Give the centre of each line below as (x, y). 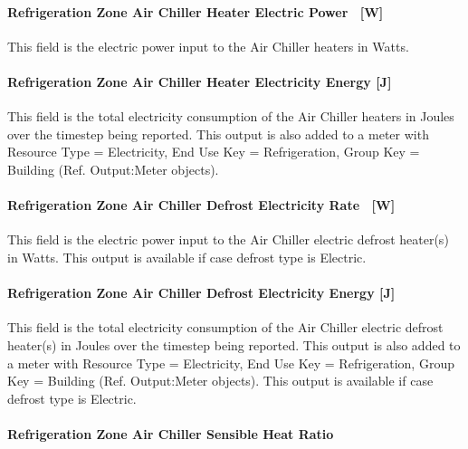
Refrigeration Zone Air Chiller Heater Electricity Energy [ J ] (200, 81)
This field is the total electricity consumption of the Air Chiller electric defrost (225, 327)
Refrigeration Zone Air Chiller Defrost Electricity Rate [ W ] (201, 205)
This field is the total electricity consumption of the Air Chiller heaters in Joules (231, 116)
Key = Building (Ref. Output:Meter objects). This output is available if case (220, 381)
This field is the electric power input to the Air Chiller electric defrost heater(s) (228, 239)
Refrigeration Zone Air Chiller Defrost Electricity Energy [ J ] (201, 293)
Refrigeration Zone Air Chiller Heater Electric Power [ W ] (196, 11)
